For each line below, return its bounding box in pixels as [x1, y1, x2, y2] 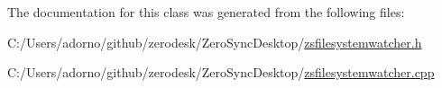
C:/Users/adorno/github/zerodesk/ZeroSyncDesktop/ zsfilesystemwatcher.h [7, 32, 422, 51]
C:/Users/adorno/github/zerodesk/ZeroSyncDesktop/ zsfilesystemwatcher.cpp [7, 63, 435, 82]
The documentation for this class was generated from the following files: [7, 3, 405, 21]
